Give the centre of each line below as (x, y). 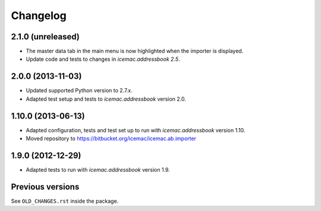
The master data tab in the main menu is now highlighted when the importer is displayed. (135, 51)
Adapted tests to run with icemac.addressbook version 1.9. (98, 169)
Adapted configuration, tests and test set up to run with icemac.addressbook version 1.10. (136, 130)
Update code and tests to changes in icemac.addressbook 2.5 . (103, 59)
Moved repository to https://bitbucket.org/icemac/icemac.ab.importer (111, 139)
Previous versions (45, 187)
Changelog (39, 15)
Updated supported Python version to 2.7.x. (79, 91)
